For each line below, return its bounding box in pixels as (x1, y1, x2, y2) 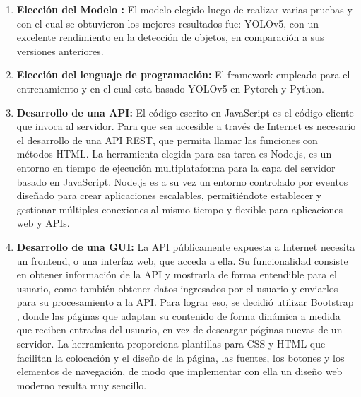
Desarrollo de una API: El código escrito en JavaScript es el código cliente (16, 105, 354, 119)
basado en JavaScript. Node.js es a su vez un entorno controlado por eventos (16, 174, 348, 189)
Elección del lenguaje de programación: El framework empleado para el (16, 67, 350, 82)
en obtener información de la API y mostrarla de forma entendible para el (16, 267, 337, 282)
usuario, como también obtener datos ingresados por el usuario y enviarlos (16, 280, 338, 295)
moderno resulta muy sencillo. (16, 377, 147, 392)
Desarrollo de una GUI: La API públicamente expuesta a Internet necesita (16, 239, 355, 254)
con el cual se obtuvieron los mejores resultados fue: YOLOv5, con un (16, 16, 319, 30)
